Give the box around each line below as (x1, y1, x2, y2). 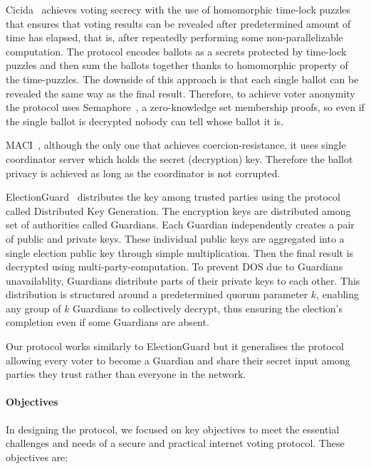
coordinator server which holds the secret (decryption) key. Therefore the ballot (6, 151, 353, 166)
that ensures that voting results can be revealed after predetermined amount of (6, 16, 351, 31)
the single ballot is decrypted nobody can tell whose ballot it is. (6, 113, 284, 128)
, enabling (316, 287, 360, 302)
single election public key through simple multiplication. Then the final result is (6, 245, 354, 260)
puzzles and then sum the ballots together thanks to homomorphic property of (6, 58, 348, 73)
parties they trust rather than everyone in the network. (6, 367, 246, 381)
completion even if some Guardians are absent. (6, 315, 209, 330)
